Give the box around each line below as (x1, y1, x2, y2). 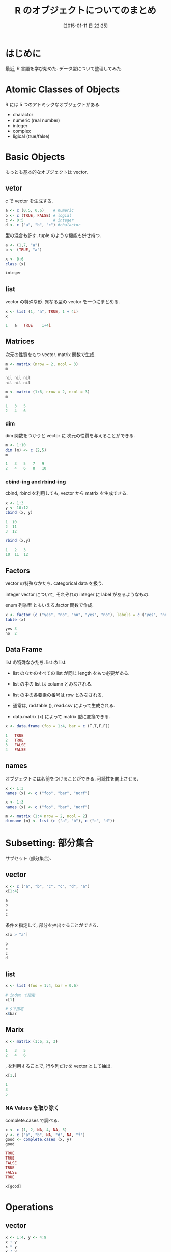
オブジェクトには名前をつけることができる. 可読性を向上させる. (5, 775, 138, 782)
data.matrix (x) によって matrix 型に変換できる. (12, 714, 110, 720)
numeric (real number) (12, 117, 60, 123)
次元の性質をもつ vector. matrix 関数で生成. (5, 351, 96, 358)
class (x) (5, 261, 26, 266)
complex (12, 128, 31, 134)
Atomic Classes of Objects (5, 84, 120, 95)
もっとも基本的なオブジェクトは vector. (5, 169, 88, 175)
